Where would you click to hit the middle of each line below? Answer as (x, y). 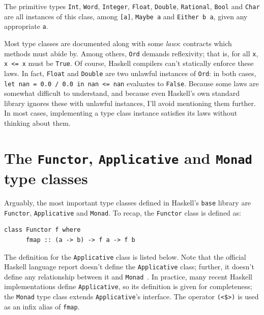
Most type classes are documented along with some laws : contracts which (118, 43)
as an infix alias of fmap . (42, 306)
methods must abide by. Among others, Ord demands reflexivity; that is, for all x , (131, 53)
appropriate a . (26, 26)
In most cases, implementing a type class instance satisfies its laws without (121, 113)
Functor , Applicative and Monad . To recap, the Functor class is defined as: (123, 212)
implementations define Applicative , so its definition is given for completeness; (128, 286)
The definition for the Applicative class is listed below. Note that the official (125, 256)
